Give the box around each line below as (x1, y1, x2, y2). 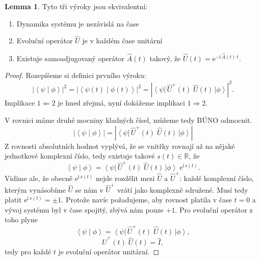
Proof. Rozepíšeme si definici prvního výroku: (5, 70, 146, 81)
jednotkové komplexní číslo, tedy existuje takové (5, 150, 155, 161)
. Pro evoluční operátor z (175, 204, 253, 215)
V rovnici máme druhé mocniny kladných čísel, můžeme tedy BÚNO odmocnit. (5, 114, 252, 125)
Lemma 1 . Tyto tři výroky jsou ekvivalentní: (5, 1, 148, 11)
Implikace (5, 97, 35, 108)
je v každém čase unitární (82, 35, 163, 46)
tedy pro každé (5, 246, 51, 257)
